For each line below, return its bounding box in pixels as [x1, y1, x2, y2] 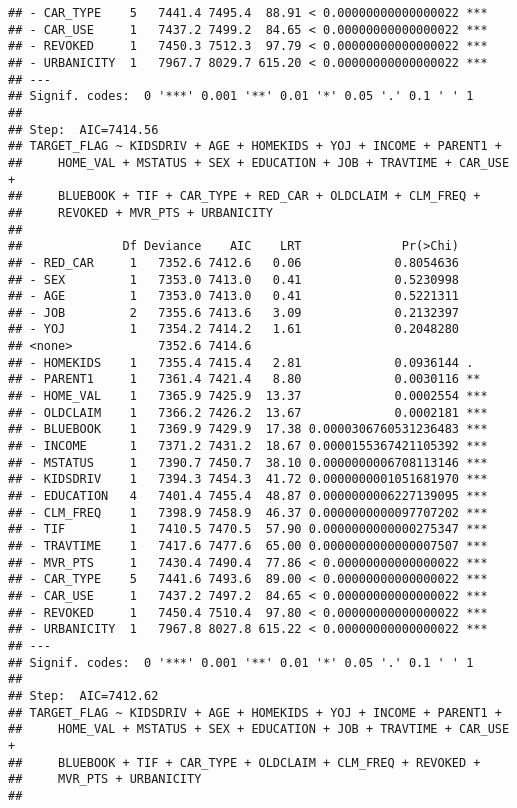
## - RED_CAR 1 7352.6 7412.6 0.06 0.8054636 [8, 255, 460, 270]
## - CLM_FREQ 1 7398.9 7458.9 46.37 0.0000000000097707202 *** [8, 505, 488, 520]
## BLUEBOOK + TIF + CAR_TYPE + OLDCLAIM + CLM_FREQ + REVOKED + [8, 755, 481, 770]
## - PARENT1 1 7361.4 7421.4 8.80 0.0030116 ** [8, 372, 481, 387]
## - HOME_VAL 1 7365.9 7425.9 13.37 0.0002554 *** [8, 389, 488, 404]
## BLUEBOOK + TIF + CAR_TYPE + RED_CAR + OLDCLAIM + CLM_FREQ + [8, 189, 481, 204]
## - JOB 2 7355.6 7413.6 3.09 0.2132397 [8, 305, 460, 320]
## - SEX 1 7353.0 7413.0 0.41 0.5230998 [8, 272, 460, 287]
